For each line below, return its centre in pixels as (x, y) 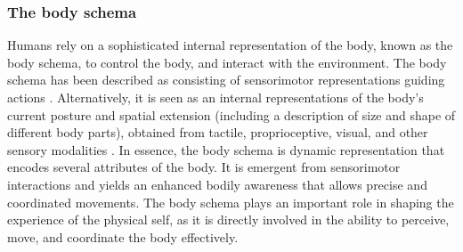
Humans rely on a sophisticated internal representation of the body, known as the (230, 45)
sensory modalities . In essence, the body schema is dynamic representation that (226, 149)
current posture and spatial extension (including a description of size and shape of (231, 114)
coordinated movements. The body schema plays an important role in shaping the (231, 202)
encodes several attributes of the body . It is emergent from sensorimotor (204, 167)
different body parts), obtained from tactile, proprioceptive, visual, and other (218, 132)
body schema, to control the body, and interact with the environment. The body (227, 62)
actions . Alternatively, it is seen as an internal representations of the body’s (215, 97)
